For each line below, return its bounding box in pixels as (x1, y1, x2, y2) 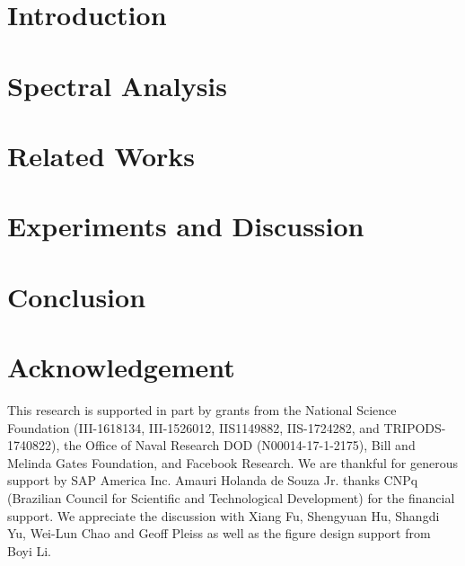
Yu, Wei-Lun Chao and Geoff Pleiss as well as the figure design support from (7, 524, 431, 543)
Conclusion (7, 278, 146, 314)
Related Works (7, 137, 196, 173)
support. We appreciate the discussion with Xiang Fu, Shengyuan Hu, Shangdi (7, 506, 440, 525)
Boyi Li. (7, 541, 51, 560)
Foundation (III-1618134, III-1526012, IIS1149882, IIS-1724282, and (7, 418, 380, 437)
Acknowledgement (7, 349, 235, 385)
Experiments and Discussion (7, 208, 364, 244)
